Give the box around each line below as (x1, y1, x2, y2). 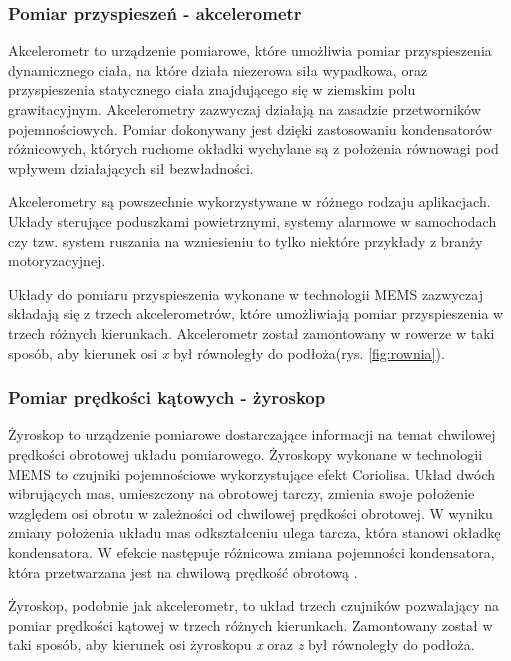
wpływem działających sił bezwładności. (8, 157, 254, 178)
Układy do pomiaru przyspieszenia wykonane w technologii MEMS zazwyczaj (8, 283, 483, 304)
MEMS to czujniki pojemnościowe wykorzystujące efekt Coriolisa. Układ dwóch (8, 463, 496, 484)
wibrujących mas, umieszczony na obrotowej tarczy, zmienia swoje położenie (8, 483, 475, 504)
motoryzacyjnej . (8, 250, 106, 271)
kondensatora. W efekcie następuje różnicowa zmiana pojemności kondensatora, (8, 541, 495, 562)
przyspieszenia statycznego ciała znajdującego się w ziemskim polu (8, 79, 416, 100)
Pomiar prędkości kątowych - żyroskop (8, 385, 326, 410)
